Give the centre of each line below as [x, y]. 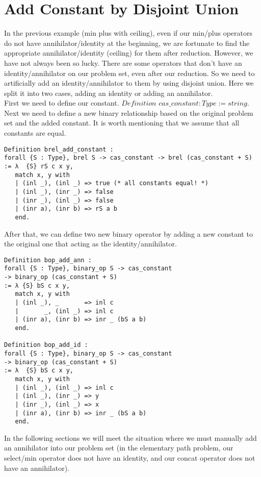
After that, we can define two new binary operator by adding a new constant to [128, 233]
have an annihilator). [37, 468]
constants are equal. [35, 133]
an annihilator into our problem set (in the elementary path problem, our [119, 448]
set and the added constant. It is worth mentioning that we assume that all [122, 123]
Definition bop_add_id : [46, 345]
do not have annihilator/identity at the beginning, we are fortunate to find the [127, 43]
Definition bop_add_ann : [48, 260]
